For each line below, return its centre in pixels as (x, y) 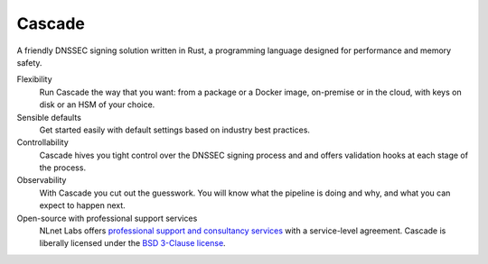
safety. (29, 62)
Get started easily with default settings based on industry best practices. (175, 130)
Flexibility (35, 79)
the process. (62, 168)
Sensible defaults (49, 117)
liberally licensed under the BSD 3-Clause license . (132, 243)
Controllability (43, 142)
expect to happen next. (82, 205)
